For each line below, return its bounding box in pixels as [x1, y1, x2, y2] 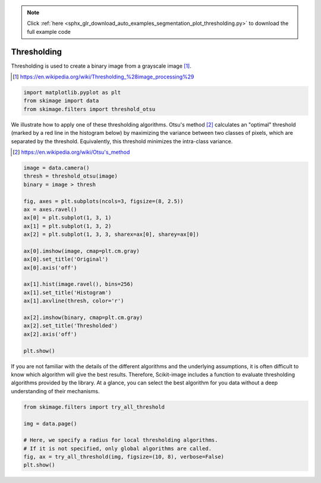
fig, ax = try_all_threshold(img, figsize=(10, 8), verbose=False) [23, 453, 225, 460]
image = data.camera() [23, 164, 90, 171]
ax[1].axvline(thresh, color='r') [23, 298, 124, 304]
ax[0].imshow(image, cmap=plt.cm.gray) [23, 247, 140, 254]
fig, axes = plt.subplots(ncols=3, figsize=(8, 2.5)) [23, 198, 184, 204]
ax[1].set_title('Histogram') [23, 289, 112, 296]
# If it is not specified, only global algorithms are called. [23, 445, 212, 452]
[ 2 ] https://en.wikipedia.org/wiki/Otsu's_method [12, 149, 130, 156]
